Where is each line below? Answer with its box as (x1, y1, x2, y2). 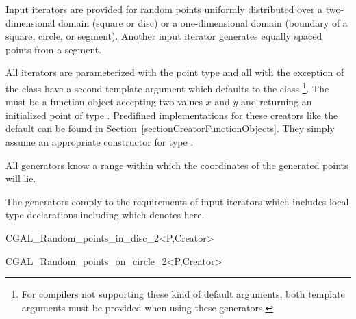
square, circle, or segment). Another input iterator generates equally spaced (5, 29, 322, 43)
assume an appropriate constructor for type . (5, 135, 194, 149)
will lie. (5, 171, 36, 186)
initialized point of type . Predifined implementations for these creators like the (5, 107, 338, 122)
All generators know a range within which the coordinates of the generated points (5, 157, 348, 172)
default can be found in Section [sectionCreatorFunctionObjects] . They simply (5, 121, 335, 136)
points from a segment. (5, 42, 102, 56)
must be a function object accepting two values (5, 94, 203, 109)
